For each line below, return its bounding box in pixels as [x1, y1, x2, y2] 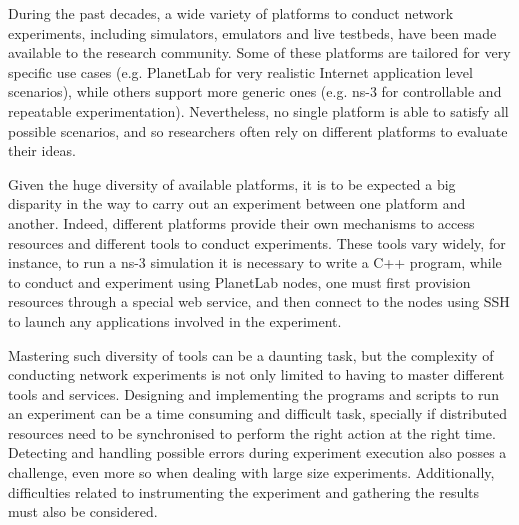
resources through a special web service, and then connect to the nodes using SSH [8, 291, 510, 312]
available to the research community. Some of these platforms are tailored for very [8, 42, 511, 63]
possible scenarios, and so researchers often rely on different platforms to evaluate [8, 120, 508, 141]
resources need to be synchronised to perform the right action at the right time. [8, 422, 496, 443]
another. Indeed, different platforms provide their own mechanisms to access [8, 212, 475, 233]
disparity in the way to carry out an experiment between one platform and [8, 193, 466, 214]
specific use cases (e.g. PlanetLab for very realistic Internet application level [8, 61, 473, 82]
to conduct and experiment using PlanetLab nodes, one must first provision [8, 271, 471, 292]
